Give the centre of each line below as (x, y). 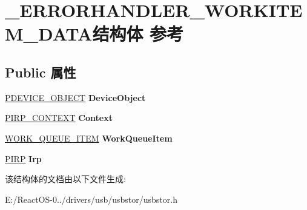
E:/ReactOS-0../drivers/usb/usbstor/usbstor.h (91, 199)
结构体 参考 (138, 34)
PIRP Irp (23, 158)
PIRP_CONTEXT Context (59, 118)
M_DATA (49, 34)
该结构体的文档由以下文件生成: (65, 179)
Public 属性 (41, 72)
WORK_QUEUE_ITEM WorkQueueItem (89, 138)
